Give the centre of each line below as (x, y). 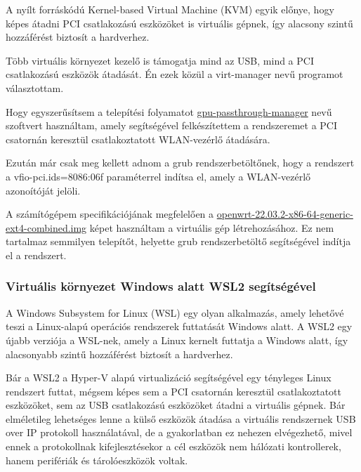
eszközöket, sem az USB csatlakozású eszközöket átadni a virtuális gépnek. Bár (176, 405)
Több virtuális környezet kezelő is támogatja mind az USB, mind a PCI (160, 60)
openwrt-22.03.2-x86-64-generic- (285, 214)
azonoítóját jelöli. (43, 190)
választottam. (35, 87)
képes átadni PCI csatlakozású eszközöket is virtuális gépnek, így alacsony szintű (179, 23)
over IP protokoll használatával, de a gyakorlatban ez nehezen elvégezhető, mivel (179, 432)
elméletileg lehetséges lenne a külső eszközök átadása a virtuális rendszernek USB (181, 418)
